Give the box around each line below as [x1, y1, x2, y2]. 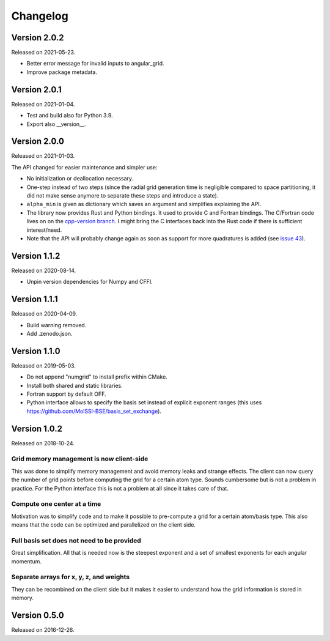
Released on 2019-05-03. [11, 361, 76, 369]
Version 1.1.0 [11, 346, 61, 356]
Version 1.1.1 [11, 294, 58, 305]
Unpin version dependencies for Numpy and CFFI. [26, 278, 153, 286]
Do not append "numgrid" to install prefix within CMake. [26, 373, 167, 380]
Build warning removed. [26, 321, 87, 328]
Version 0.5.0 [11, 610, 64, 621]
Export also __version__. [26, 120, 86, 128]
